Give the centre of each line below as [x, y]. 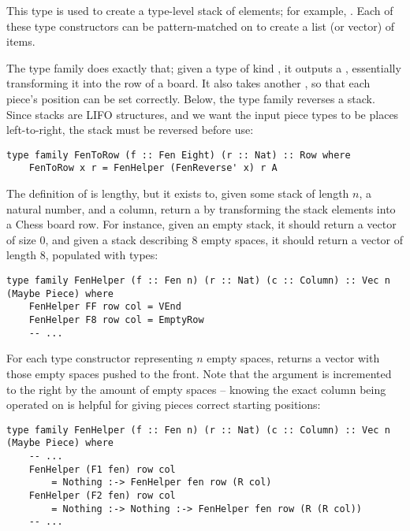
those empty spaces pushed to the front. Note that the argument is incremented [199, 373]
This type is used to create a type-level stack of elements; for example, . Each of [200, 10]
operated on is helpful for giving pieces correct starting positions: [164, 405]
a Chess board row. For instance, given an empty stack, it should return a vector [201, 224]
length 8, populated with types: [82, 255]
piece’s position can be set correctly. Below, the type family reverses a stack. [191, 98]
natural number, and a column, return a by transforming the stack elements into [201, 208]
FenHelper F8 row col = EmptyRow [116, 320]
